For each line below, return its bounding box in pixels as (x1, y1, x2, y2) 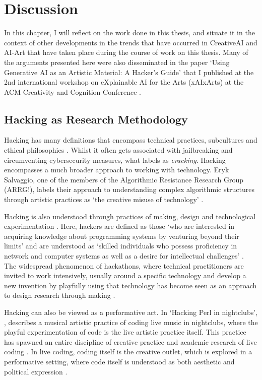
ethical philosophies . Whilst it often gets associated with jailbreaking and (4, 145, 233, 155)
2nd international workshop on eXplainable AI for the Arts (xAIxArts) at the (4, 77, 244, 87)
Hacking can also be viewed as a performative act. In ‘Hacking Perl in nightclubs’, (4, 306, 257, 317)
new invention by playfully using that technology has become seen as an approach (4, 280, 257, 290)
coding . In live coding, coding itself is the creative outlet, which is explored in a (4, 346, 252, 357)
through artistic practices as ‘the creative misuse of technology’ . (4, 194, 204, 205)
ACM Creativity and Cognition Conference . (4, 86, 141, 97)
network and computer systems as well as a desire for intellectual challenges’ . (4, 250, 244, 261)
